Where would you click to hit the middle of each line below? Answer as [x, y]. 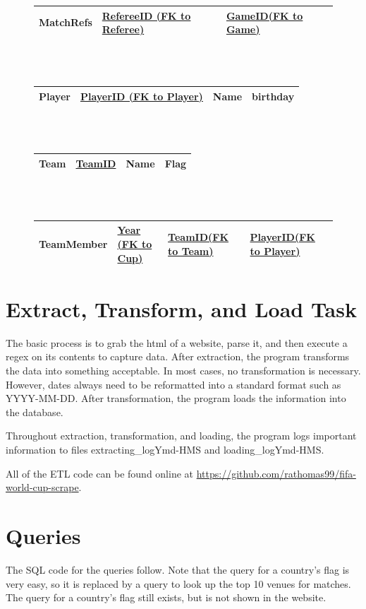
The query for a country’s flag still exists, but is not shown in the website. [166, 597]
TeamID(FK [199, 237]
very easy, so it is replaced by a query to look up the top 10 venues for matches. [178, 583]
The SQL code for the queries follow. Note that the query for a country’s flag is [178, 569]
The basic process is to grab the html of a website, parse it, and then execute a [177, 342]
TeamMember [73, 244]
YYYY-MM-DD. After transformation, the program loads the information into [176, 398]
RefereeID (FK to [146, 15]
